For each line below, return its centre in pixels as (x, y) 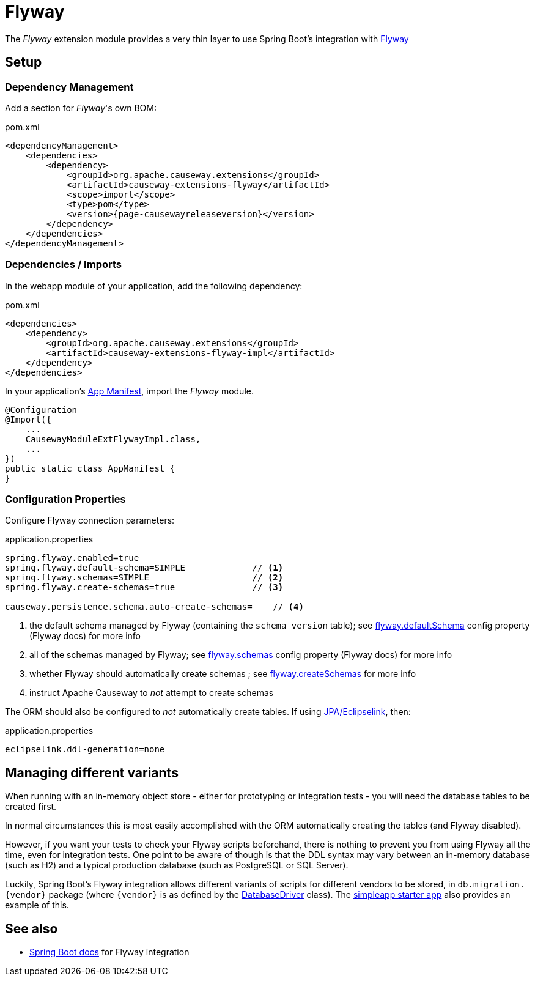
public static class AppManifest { (90, 468)
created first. (31, 807)
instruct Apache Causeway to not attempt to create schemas (152, 693)
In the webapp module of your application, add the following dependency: (154, 286)
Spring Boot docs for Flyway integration (109, 952)
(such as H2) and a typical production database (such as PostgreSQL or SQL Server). (177, 865)
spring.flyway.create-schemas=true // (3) (144, 587)
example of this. (37, 905)
